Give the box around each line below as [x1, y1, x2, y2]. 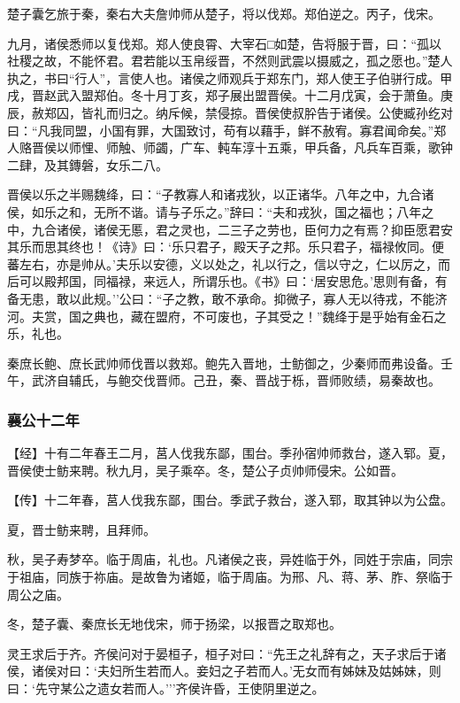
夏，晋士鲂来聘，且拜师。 [7, 520, 156, 538]
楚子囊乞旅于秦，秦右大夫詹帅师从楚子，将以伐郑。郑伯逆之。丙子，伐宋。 [7, 4, 441, 22]
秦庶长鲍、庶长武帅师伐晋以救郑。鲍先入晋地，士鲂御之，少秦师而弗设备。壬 [7, 353, 453, 372]
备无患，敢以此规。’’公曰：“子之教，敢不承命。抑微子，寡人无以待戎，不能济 [7, 289, 448, 307]
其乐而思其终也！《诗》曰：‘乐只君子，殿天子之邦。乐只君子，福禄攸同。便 [7, 237, 444, 256]
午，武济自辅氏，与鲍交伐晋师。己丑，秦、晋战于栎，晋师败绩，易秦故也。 [7, 371, 441, 390]
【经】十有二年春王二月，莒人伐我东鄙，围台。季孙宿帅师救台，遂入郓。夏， [7, 444, 453, 462]
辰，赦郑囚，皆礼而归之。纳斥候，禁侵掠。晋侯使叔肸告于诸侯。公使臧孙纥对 [7, 103, 453, 121]
